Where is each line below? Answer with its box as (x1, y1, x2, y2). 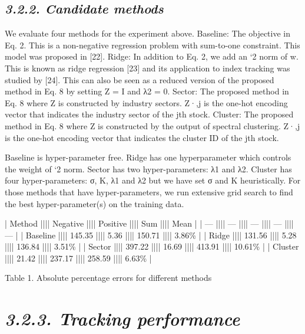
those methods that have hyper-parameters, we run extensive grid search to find (5, 185, 293, 198)
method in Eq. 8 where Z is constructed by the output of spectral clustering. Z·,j (5, 119, 300, 132)
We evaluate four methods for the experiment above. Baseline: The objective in (5, 27, 290, 40)
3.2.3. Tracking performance (5, 306, 240, 331)
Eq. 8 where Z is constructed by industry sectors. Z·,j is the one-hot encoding (5, 96, 288, 109)
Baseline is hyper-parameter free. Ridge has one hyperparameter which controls (5, 151, 291, 163)
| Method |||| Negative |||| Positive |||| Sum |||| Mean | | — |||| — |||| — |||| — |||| (5, 217, 294, 230)
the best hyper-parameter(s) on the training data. (5, 197, 184, 209)
